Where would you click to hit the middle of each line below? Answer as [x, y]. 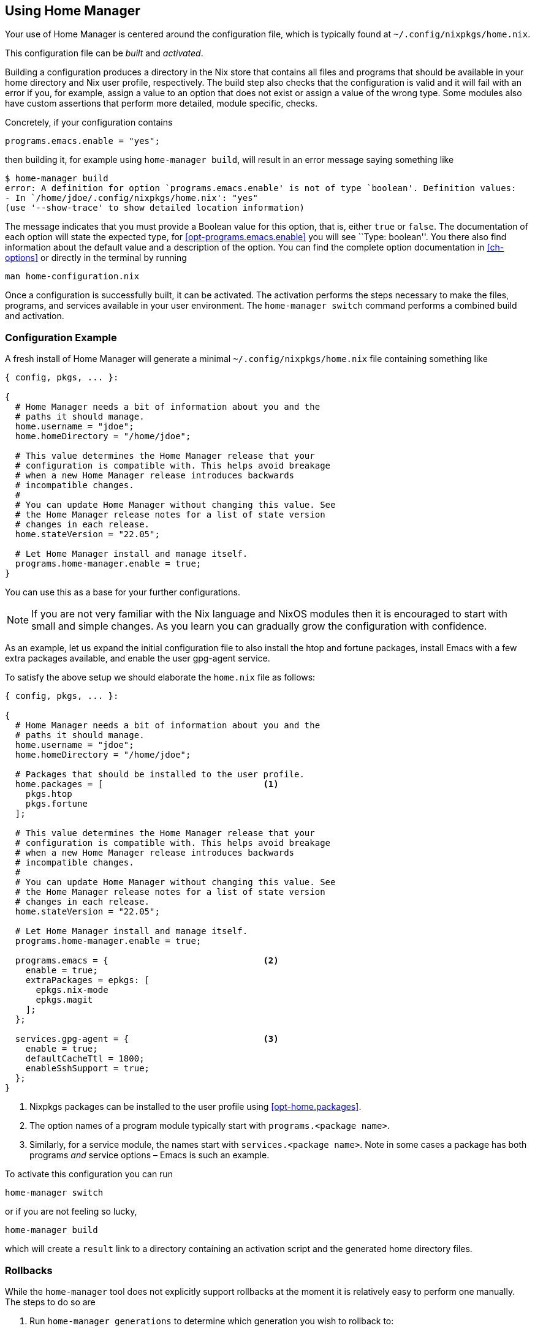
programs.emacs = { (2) [147, 961]
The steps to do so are [50, 1302]
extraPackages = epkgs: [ [88, 980]
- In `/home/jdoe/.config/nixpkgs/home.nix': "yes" [132, 198]
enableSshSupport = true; [88, 1069]
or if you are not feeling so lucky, [71, 1212]
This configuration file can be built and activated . [104, 53]
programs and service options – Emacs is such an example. [150, 1155]
